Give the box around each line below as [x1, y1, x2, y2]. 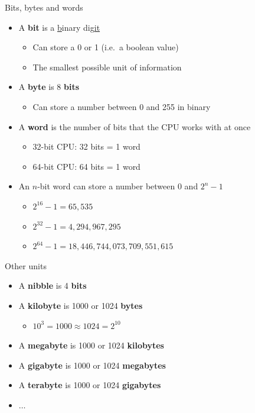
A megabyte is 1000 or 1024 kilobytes [18, 339, 164, 351]
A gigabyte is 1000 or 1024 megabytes [18, 359, 166, 371]
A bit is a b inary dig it [18, 21, 100, 33]
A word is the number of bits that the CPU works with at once [18, 120, 251, 133]
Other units [5, 259, 47, 272]
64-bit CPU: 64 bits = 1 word [32, 160, 140, 172]
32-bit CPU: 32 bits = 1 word [32, 140, 140, 153]
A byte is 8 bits [18, 80, 80, 93]
